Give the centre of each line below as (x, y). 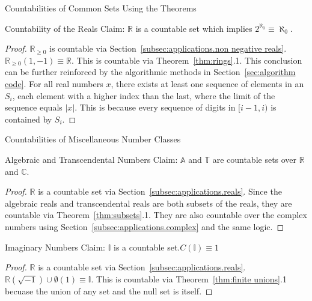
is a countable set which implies (194, 28)
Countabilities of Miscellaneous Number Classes (93, 139)
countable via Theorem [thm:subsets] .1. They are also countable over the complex (156, 215)
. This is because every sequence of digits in (155, 107)
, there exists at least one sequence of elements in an (207, 83)
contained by (29, 119)
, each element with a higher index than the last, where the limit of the (144, 95)
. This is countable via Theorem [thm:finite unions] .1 (189, 278)
